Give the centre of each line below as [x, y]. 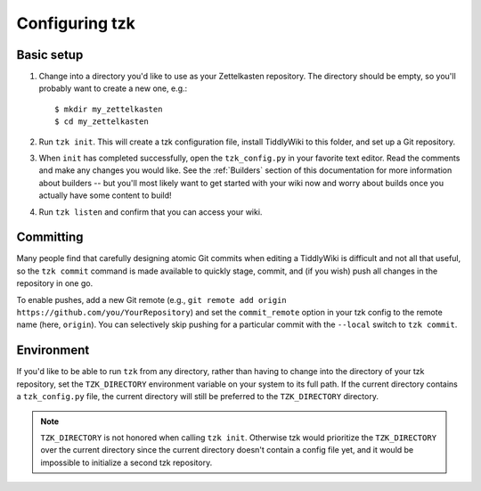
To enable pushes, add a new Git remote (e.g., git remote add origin [151, 299]
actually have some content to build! [106, 195]
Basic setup [50, 55]
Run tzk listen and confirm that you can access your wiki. [151, 212]
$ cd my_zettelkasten [102, 122]
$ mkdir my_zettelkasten [109, 109]
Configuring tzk [76, 23]
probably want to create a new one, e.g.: [113, 88]
